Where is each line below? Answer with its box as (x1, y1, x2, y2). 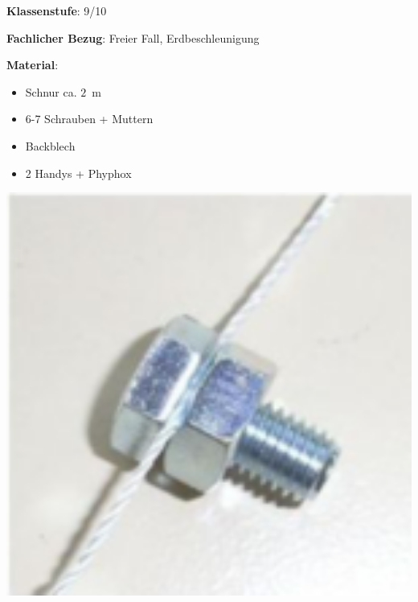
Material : (6, 56, 59, 73)
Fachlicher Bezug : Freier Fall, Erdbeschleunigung (6, 29, 260, 46)
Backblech (25, 137, 76, 154)
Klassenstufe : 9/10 (6, 2, 107, 19)
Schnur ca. (25, 83, 77, 100)
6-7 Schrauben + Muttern (25, 110, 154, 127)
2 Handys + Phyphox (25, 164, 132, 181)
